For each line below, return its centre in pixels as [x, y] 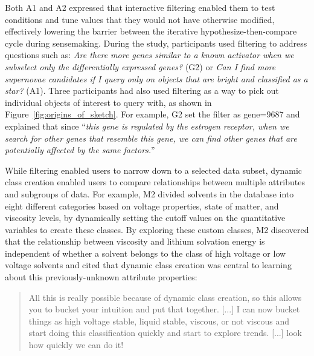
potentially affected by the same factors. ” [80, 150]
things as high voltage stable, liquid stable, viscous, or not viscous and [159, 321]
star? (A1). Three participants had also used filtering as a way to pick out [142, 91]
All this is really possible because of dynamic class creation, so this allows [165, 297]
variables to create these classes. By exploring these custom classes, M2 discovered [157, 229]
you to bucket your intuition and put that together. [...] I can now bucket [164, 309]
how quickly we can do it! [76, 345]
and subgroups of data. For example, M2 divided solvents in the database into [149, 193]
